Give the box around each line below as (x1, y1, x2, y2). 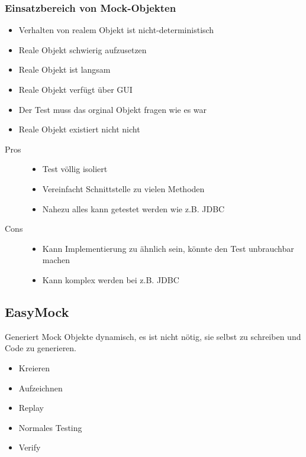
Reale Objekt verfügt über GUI (18, 83, 133, 95)
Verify (18, 441, 41, 453)
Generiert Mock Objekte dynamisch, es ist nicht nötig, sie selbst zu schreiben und (5, 330, 301, 342)
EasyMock (5, 302, 69, 320)
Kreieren (18, 361, 50, 374)
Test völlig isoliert (42, 163, 108, 175)
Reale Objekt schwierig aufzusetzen (18, 43, 147, 56)
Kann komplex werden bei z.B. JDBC (42, 273, 179, 286)
